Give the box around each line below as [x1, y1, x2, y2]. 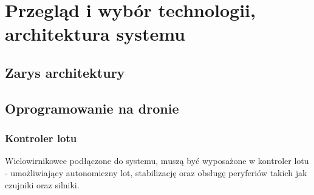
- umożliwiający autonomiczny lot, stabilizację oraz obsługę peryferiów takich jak [5, 166, 307, 179]
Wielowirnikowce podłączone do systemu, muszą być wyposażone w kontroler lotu [5, 154, 309, 167]
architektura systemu [5, 21, 185, 46]
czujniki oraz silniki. [5, 178, 80, 191]
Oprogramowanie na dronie [5, 98, 179, 117]
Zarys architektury [5, 63, 125, 81]
